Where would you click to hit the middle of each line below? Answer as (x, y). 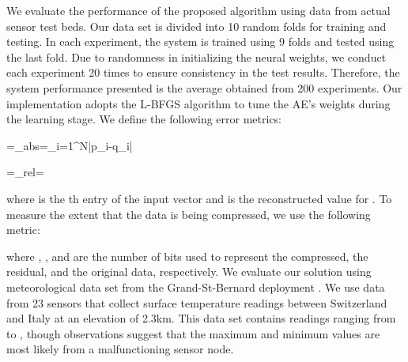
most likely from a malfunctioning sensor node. (120, 349)
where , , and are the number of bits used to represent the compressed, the (187, 256)
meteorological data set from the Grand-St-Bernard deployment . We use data (196, 287)
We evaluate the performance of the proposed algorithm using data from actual (198, 10)
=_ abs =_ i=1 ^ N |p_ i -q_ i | (70, 145)
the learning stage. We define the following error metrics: (144, 119)
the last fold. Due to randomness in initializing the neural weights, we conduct (196, 57)
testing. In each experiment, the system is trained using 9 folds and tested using (200, 41)
